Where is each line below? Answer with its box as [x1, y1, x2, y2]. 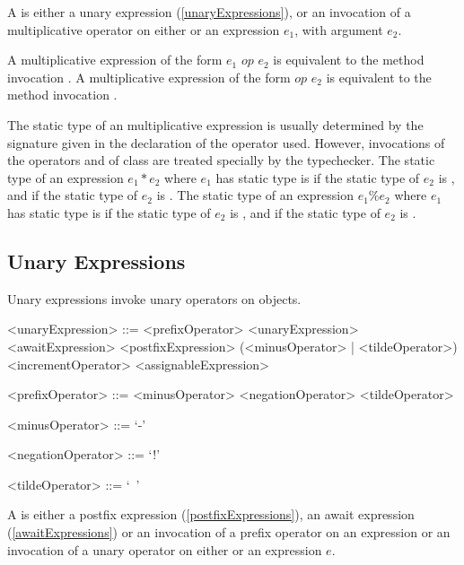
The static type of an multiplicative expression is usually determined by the [7, 115, 424, 134]
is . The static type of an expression [156, 186, 354, 204]
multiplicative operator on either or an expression [7, 20, 280, 39]
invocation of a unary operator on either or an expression [7, 540, 322, 559]
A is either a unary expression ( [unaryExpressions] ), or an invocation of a [7, 3, 411, 21]
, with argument [294, 20, 383, 39]
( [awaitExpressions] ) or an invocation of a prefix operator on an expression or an [7, 523, 451, 542]
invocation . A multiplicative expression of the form [7, 67, 291, 86]
